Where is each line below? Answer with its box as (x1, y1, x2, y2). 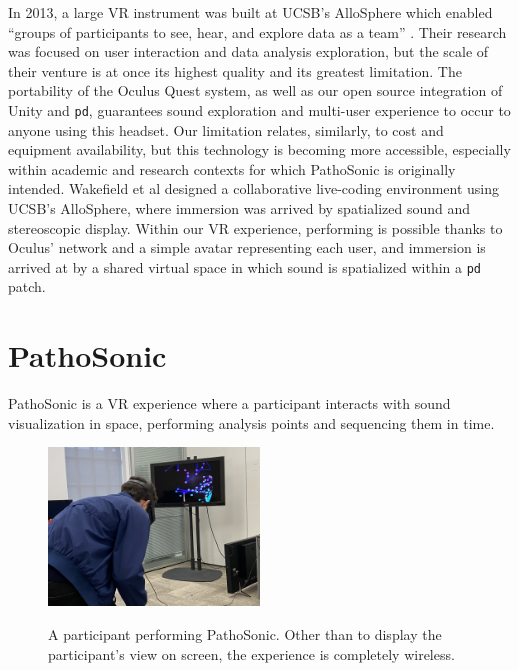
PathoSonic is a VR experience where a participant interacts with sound (8, 393, 451, 414)
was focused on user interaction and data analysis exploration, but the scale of (8, 41, 489, 62)
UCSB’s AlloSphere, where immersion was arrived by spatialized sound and (8, 198, 470, 218)
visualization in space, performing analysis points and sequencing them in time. (8, 412, 495, 433)
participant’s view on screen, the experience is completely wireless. (48, 643, 455, 664)
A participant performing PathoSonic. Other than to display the (48, 623, 442, 644)
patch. (8, 276, 46, 297)
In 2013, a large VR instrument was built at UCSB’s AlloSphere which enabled (8, 2, 493, 22)
